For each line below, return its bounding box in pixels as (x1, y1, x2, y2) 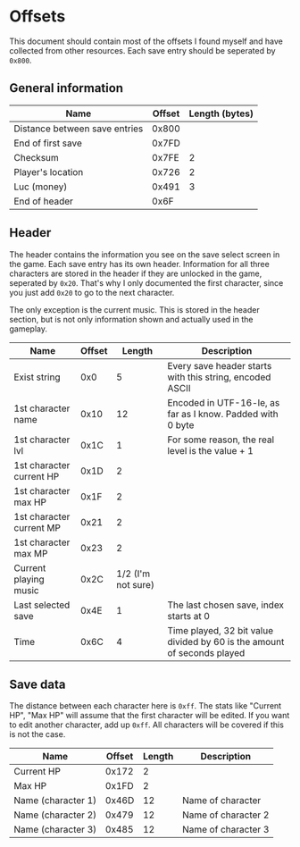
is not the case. (9, 729, 66, 740)
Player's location (13, 165, 84, 178)
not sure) (115, 578, 154, 591)
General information (9, 80, 123, 96)
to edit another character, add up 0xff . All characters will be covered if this (9, 719, 284, 730)
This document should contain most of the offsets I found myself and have (9, 36, 284, 46)
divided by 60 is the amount (167, 635, 285, 648)
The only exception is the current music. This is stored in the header (9, 304, 261, 314)
